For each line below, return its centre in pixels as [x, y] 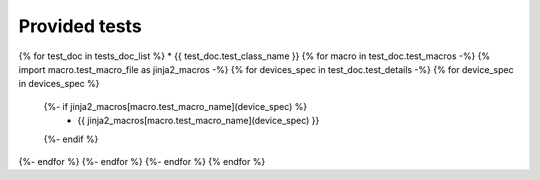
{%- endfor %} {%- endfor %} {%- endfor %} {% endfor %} [142, 161]
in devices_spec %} [59, 84]
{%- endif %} [71, 139]
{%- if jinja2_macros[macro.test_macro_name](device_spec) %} [175, 106]
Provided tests [80, 26]
